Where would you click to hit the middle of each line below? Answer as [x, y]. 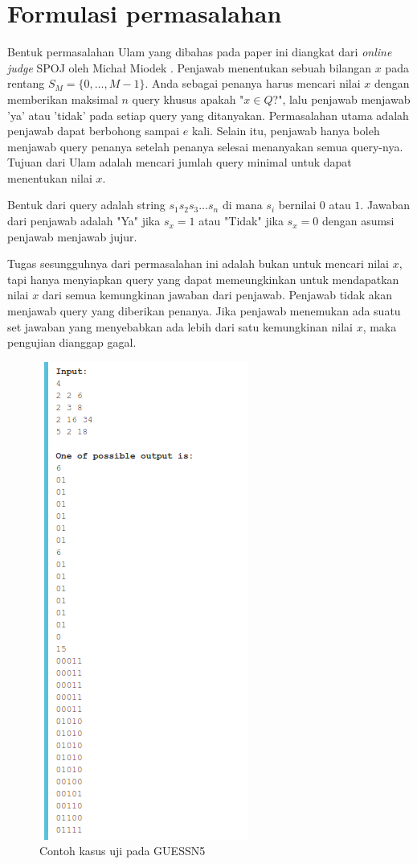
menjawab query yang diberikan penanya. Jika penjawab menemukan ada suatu [204, 311]
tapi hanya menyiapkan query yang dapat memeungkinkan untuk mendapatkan [203, 279]
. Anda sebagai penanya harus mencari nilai [253, 83]
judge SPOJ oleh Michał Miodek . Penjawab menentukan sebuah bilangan [190, 67]
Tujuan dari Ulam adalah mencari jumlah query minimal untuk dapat [180, 162]
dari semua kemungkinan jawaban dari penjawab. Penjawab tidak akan [217, 295]
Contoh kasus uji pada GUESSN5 [123, 851]
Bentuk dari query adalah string [86, 205]
